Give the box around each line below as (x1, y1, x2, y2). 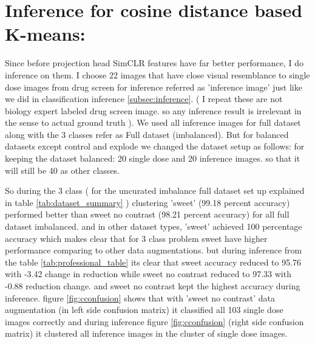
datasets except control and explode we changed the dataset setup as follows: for (5, 140, 305, 153)
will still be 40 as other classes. (5, 163, 120, 176)
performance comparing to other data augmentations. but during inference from (5, 244, 302, 256)
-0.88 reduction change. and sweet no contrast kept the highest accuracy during (5, 280, 300, 292)
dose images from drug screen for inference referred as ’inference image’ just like (5, 80, 302, 93)
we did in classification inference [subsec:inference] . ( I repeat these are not (5, 92, 283, 105)
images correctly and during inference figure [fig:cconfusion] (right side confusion (5, 315, 304, 328)
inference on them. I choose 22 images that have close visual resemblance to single (5, 68, 310, 81)
